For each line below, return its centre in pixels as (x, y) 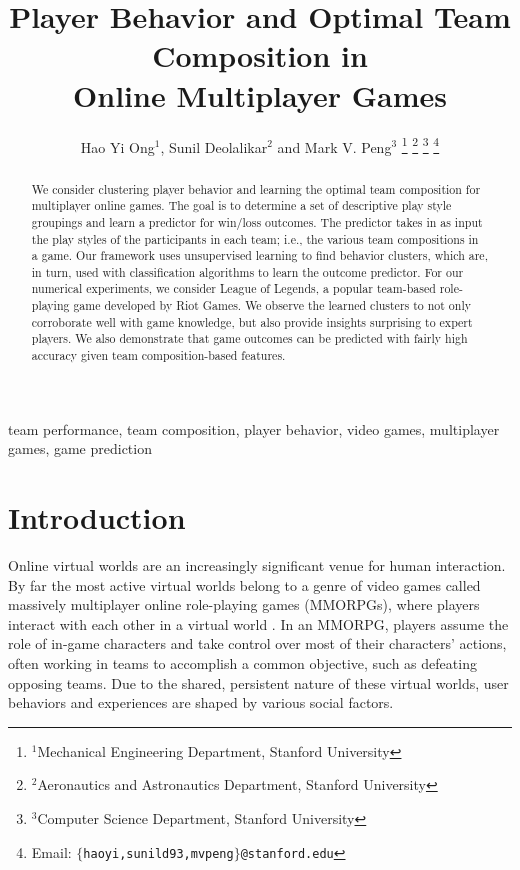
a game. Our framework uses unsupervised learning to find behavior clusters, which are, (259, 255)
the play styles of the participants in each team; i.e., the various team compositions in (255, 238)
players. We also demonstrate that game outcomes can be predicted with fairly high (249, 338)
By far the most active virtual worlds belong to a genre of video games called (244, 584)
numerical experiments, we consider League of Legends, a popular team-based (233, 288)
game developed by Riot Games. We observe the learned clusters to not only (272, 305)
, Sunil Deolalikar (214, 146)
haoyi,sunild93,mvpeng (158, 853)
